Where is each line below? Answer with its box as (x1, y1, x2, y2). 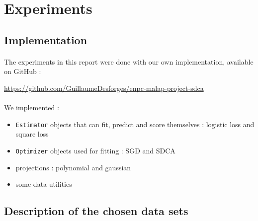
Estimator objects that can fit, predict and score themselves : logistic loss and (15, 119, 255, 129)
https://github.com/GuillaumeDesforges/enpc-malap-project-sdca (4, 82, 204, 93)
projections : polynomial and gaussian (15, 162, 131, 172)
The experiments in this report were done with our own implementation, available (4, 56, 254, 67)
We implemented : (4, 102, 59, 113)
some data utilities (15, 179, 72, 189)
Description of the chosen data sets (4, 203, 188, 219)
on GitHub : (4, 66, 41, 76)
